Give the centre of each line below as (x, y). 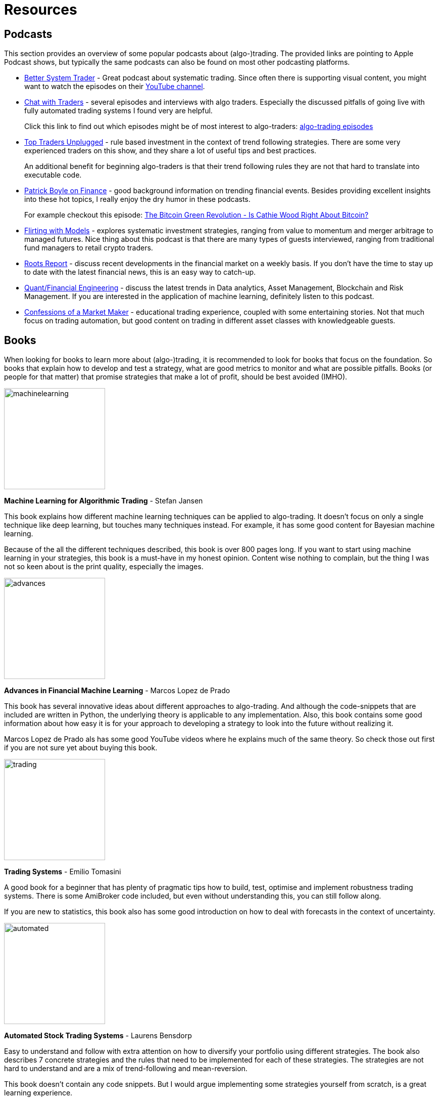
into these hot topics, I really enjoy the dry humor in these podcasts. (137, 199)
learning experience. (38, 1093)
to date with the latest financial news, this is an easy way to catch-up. (140, 272)
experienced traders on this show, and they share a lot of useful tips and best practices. (170, 151)
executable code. (53, 175)
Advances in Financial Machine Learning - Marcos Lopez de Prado (117, 691)
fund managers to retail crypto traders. (89, 248)
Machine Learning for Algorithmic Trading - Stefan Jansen (104, 501)
